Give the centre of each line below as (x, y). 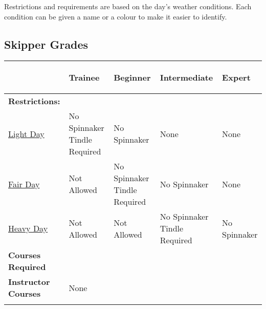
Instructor (29, 282)
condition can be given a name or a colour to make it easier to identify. (116, 16)
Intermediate (186, 78)
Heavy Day (28, 228)
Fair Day (24, 184)
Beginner (132, 78)
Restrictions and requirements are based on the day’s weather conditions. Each (128, 6)
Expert (236, 78)
